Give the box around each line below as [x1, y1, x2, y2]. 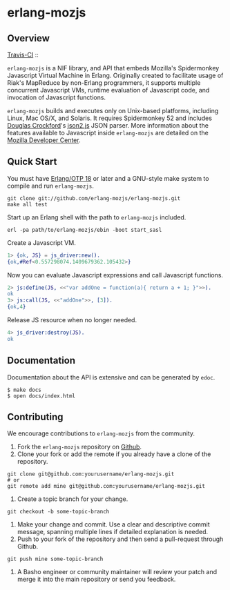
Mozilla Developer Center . [7, 136, 81, 144]
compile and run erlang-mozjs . [7, 181, 95, 190]
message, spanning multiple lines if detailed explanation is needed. [17, 528, 209, 536]
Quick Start [7, 156, 57, 168]
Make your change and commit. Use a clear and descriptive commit [17, 520, 211, 529]
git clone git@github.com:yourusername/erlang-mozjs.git [7, 471, 175, 478]
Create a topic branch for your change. [17, 495, 128, 503]
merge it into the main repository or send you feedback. [17, 575, 176, 584]
